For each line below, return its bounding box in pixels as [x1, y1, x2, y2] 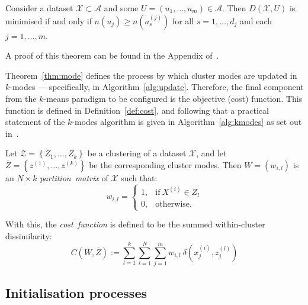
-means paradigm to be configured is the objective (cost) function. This [43, 92, 303, 104]
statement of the [5, 115, 65, 128]
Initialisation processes [5, 283, 147, 301]
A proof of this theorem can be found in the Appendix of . [5, 49, 219, 62]
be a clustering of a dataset [87, 147, 187, 159]
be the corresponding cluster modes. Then [89, 158, 242, 171]
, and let [196, 147, 227, 159]
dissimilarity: [5, 229, 52, 242]
